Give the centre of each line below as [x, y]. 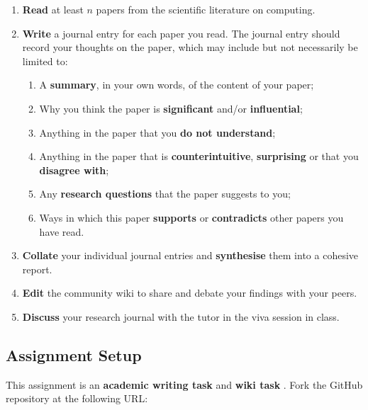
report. [37, 269]
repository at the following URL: [77, 398]
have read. [62, 231]
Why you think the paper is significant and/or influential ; [171, 108]
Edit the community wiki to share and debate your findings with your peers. [190, 293]
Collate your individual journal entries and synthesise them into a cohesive [190, 255]
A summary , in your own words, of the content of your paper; [177, 85]
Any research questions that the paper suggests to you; [165, 194]
